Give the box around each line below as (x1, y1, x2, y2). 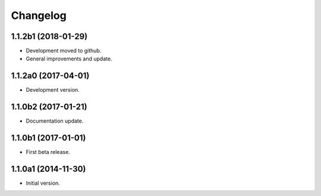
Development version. (26, 86, 80, 94)
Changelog (11, 9, 67, 22)
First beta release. (26, 149, 71, 156)
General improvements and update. (26, 55, 112, 62)
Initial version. (26, 179, 61, 187)
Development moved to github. (26, 47, 102, 54)
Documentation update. (26, 117, 84, 124)
